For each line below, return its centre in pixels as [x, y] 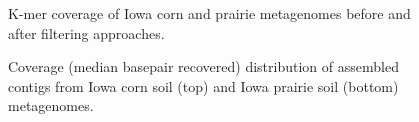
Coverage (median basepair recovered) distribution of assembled [203, 66]
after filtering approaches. [86, 32]
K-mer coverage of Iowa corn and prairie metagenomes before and [209, 13]
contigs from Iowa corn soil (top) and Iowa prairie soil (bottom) [203, 85]
